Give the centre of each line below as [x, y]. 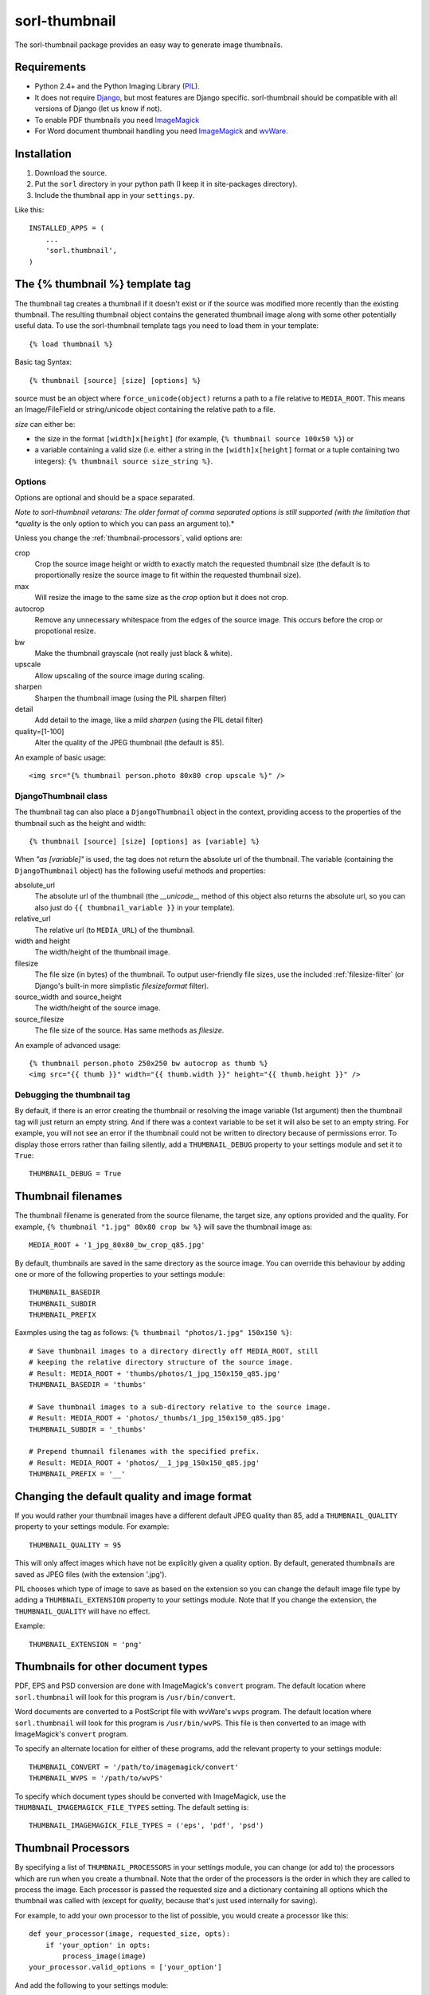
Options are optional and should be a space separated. [105, 498]
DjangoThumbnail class [61, 796]
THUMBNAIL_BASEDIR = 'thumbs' [88, 1385]
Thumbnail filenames [68, 1197]
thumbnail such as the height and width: [80, 823]
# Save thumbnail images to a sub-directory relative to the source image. [180, 1407]
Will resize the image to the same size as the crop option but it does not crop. [162, 598]
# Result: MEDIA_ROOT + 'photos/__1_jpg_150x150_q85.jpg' [145, 1463]
